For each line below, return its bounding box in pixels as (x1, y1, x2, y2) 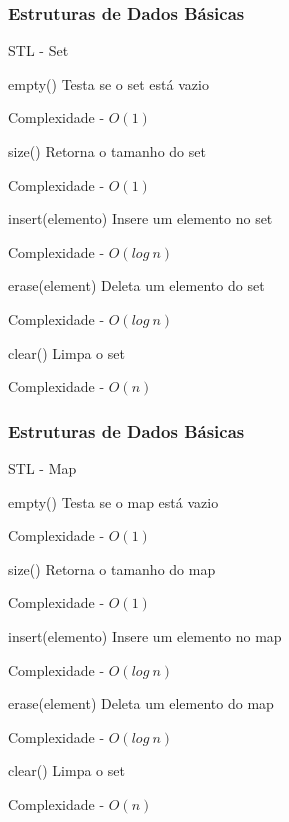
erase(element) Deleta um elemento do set (8, 275, 265, 296)
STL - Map (8, 457, 77, 478)
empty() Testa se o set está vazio (8, 73, 209, 94)
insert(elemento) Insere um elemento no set (8, 208, 273, 229)
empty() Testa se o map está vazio (8, 491, 219, 512)
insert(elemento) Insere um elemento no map (8, 625, 282, 646)
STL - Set (8, 40, 69, 61)
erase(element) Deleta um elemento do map (8, 693, 274, 714)
